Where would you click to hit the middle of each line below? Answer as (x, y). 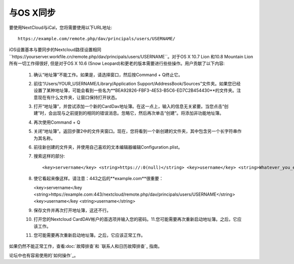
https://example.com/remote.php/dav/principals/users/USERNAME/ (97, 39)
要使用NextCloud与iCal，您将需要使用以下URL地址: (61, 27)
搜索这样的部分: (49, 156)
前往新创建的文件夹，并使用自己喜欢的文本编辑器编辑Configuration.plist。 (108, 147)
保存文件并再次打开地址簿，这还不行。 (72, 210)
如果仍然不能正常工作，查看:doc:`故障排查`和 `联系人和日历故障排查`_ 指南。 (86, 246)
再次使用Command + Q (57, 122)
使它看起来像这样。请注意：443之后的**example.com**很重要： (98, 179)
